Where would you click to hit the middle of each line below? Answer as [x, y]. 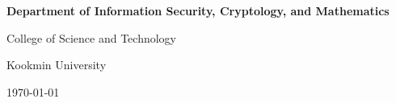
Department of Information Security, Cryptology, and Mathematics [198, 10]
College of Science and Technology [91, 37]
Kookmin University [57, 65]
